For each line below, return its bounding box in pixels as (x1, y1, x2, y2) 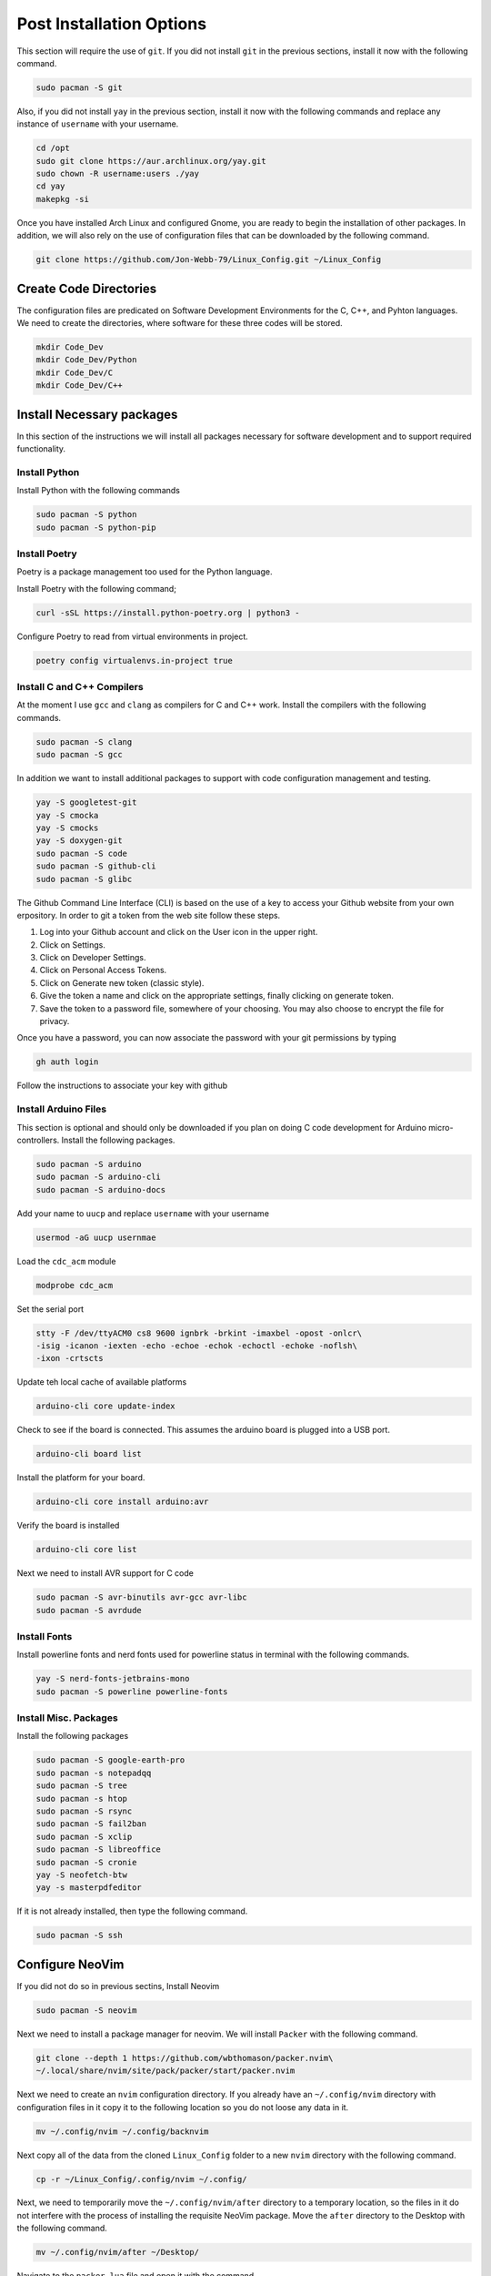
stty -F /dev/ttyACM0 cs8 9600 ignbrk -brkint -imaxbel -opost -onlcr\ (35, 1327, 363, 1338)
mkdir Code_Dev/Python (35, 355, 137, 365)
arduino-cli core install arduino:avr (35, 1497, 209, 1507)
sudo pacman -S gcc (35, 749, 123, 760)
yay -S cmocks (35, 822, 99, 833)
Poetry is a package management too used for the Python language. (16, 566, 273, 577)
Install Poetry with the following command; (16, 583, 177, 594)
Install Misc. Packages (16, 1712, 118, 1724)
